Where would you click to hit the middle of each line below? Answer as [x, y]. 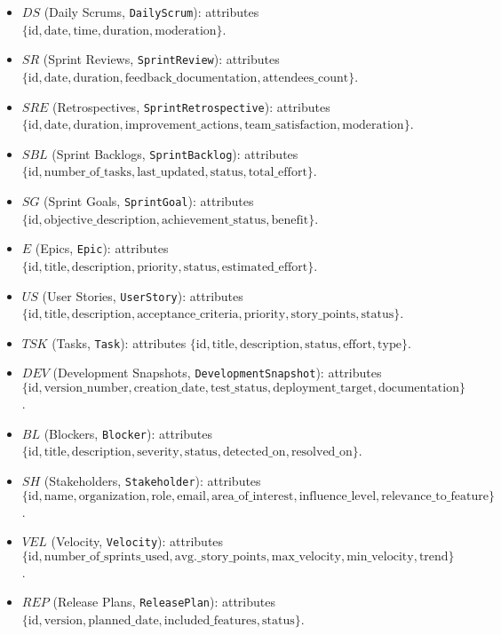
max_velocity [306, 556]
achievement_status [214, 220]
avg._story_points [220, 556]
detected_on [254, 452]
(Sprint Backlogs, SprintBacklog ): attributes [175, 153]
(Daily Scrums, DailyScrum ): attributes [151, 12]
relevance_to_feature [435, 496]
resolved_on [322, 452]
